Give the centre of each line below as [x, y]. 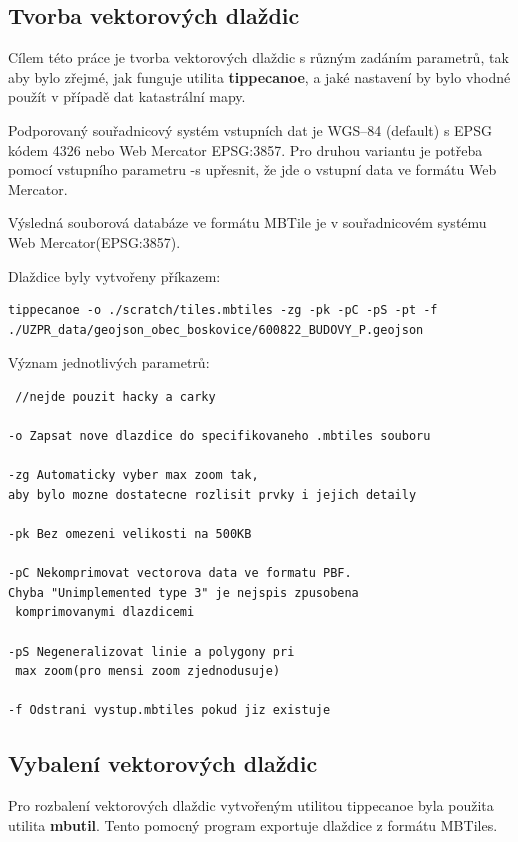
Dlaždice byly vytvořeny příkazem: [114, 275]
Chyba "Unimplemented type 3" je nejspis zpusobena [183, 592]
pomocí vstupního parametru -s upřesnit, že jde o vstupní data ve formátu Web [252, 169]
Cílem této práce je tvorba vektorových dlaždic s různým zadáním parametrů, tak [258, 57]
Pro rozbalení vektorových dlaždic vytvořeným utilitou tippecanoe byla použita [251, 805]
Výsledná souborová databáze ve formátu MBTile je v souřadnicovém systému [247, 222]
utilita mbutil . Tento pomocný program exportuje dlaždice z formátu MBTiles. [253, 824]
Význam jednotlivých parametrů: [109, 362]
